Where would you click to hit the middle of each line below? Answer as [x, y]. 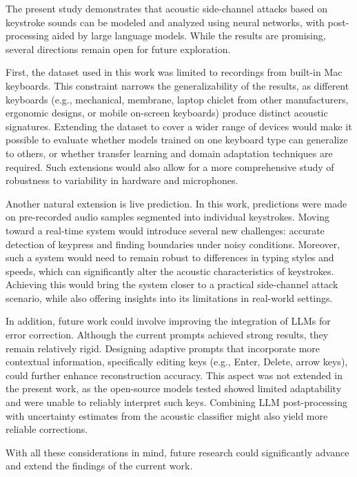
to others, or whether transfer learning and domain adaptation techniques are [169, 153]
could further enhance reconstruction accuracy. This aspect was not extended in [174, 375]
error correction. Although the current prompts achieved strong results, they [167, 335]
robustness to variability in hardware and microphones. [122, 180]
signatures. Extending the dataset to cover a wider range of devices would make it [179, 126]
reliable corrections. [47, 429]
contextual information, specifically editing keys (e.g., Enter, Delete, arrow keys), [177, 362]
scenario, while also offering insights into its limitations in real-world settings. [169, 297]
